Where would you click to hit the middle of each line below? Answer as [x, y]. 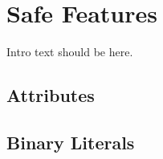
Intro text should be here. [70, 52]
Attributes [51, 95]
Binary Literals [71, 142]
